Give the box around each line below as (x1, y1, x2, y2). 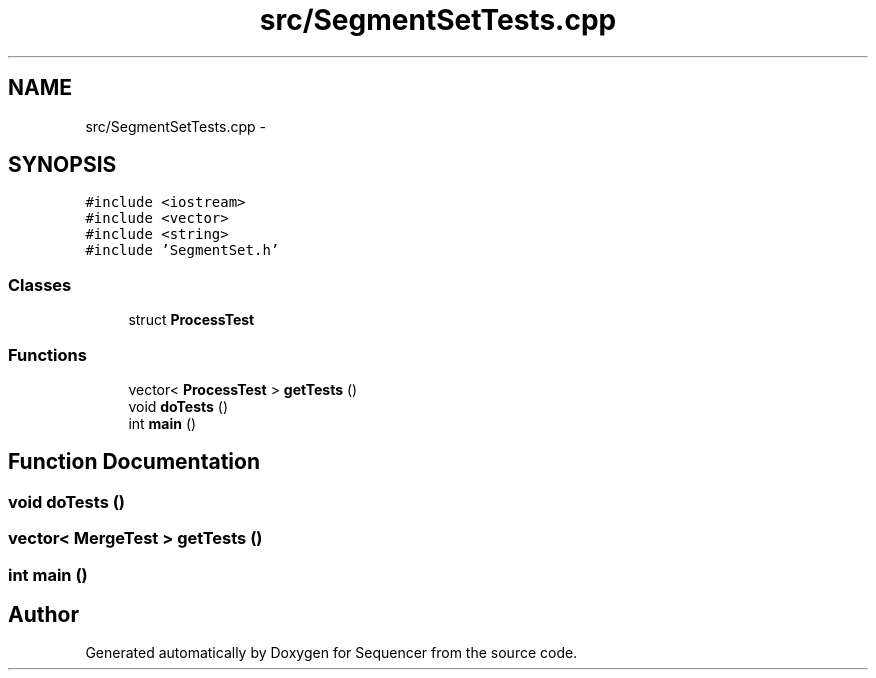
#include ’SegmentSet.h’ (85, 242, 280, 259)
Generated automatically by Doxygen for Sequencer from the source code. (85, 644, 578, 662)
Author (8, 601, 79, 627)
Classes (8, 274, 72, 295)
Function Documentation (8, 449, 260, 475)
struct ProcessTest (128, 311, 255, 329)
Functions (8, 344, 87, 365)
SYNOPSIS (8, 152, 117, 178)
